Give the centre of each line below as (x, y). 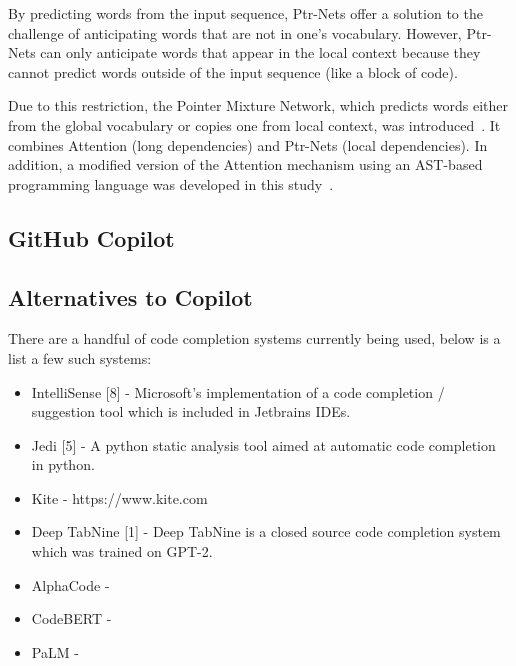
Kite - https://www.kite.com (119, 497)
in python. (63, 464)
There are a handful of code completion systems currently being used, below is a (254, 338)
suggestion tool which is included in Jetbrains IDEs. (191, 411)
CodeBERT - (71, 618)
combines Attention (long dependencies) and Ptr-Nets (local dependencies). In (248, 144)
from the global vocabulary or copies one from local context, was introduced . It (254, 124)
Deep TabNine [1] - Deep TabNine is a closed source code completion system (266, 531)
